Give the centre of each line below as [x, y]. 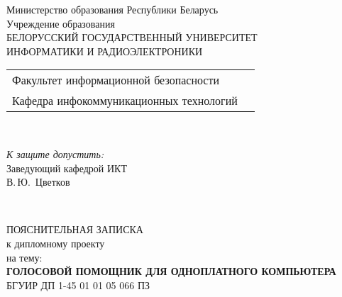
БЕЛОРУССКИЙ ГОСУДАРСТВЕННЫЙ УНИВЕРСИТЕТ [132, 37]
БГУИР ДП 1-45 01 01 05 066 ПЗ [78, 285]
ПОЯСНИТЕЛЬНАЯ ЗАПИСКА [75, 229]
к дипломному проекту [56, 243]
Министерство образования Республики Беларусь [112, 9]
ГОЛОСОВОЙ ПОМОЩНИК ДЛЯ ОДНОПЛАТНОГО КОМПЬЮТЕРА [171, 271]
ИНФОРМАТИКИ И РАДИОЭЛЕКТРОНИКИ [105, 51]
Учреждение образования [61, 23]
